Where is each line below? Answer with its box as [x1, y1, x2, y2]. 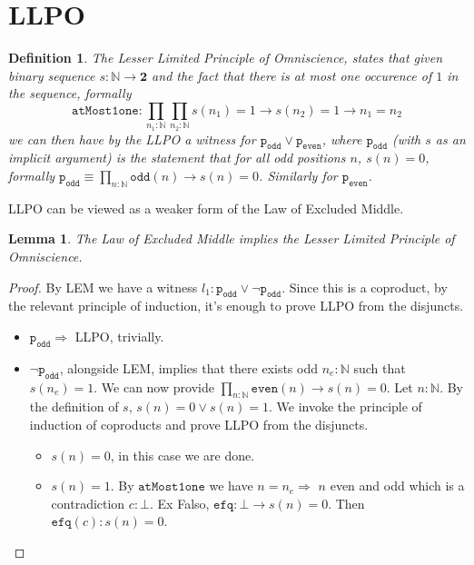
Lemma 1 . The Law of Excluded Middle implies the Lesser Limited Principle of [8, 229, 455, 248]
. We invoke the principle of [269, 397, 422, 416]
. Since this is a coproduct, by [281, 277, 448, 296]
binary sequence [8, 65, 95, 84]
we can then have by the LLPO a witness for [8, 129, 256, 148]
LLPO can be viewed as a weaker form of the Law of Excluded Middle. [8, 198, 404, 217]
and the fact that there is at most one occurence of [152, 65, 432, 84]
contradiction [51, 493, 125, 512]
